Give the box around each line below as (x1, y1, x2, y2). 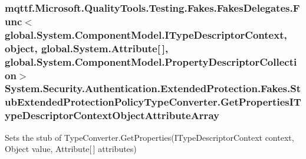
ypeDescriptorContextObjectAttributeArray (5, 108, 219, 123)
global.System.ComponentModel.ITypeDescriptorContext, (5, 27, 287, 42)
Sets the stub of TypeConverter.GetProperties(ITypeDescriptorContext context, (5, 131, 294, 143)
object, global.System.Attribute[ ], (5, 40, 169, 55)
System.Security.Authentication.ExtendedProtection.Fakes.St (5, 81, 301, 96)
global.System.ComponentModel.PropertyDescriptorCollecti (5, 54, 297, 69)
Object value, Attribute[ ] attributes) (5, 143, 137, 155)
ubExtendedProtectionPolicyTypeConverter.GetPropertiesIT (5, 94, 301, 109)
